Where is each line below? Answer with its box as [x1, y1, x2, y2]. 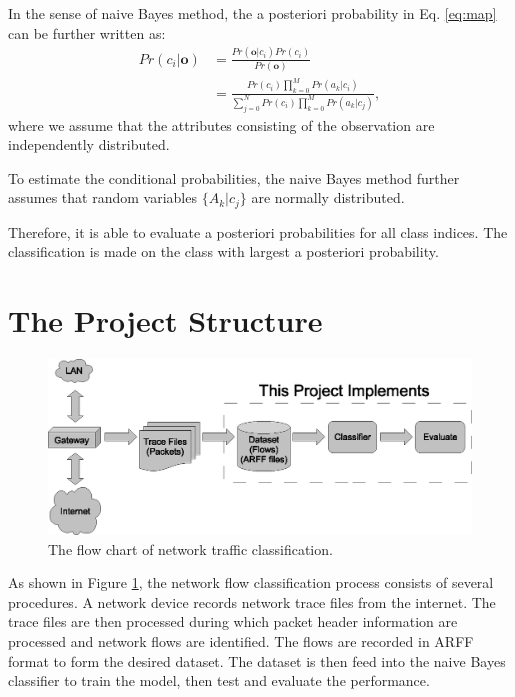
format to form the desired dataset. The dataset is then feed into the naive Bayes [8, 650, 506, 671]
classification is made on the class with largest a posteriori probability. [8, 241, 439, 262]
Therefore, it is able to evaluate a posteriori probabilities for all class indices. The [8, 221, 508, 242]
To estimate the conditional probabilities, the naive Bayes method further [8, 167, 460, 188]
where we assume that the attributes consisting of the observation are [8, 114, 435, 135]
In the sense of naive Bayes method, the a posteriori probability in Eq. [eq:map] [8, 3, 497, 23]
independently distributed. [8, 134, 170, 155]
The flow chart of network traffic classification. [48, 538, 333, 559]
